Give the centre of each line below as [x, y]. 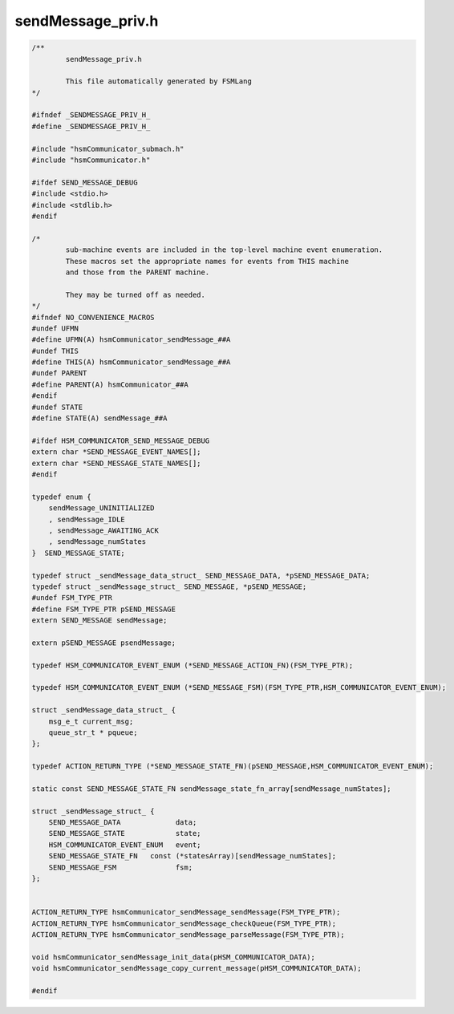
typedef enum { [61, 497]
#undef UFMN [55, 328]
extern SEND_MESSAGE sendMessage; [99, 621]
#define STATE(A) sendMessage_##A [99, 418]
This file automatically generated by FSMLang [158, 81]
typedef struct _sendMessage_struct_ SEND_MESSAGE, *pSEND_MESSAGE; [169, 586]
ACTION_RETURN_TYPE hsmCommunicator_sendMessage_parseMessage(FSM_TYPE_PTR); [188, 935]
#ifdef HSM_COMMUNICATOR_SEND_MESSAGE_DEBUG [121, 440]
